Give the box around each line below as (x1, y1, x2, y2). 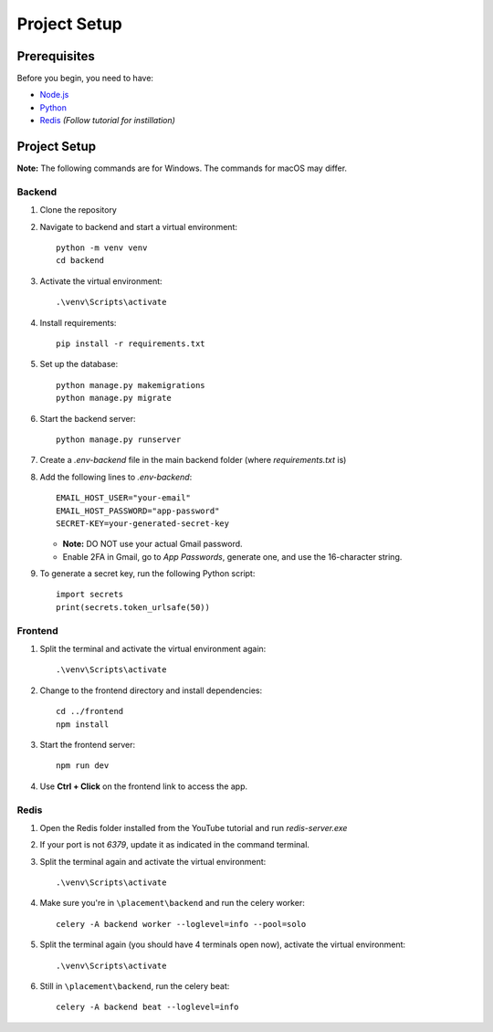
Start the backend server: (39, 413, 136, 424)
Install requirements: (39, 317, 117, 328)
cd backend (56, 256, 105, 266)
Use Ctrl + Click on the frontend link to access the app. (39, 781, 248, 792)
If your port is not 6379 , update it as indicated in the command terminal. (39, 839, 310, 850)
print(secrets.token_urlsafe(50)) (56, 602, 210, 612)
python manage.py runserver (56, 434, 182, 445)
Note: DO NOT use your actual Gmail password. (62, 539, 243, 550)
